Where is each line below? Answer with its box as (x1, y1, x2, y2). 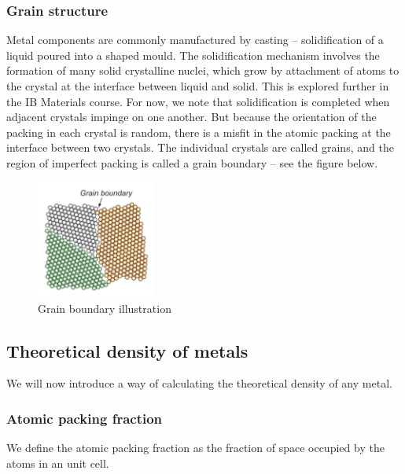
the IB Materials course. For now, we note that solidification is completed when (6, 93, 390, 109)
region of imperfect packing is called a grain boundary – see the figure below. (6, 154, 378, 171)
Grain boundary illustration (38, 299, 171, 316)
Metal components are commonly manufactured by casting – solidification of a (6, 31, 384, 48)
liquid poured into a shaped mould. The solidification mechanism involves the (6, 46, 380, 63)
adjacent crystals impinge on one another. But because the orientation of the (6, 108, 377, 125)
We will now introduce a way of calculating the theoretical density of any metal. (6, 375, 392, 391)
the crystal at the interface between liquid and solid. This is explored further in (6, 78, 389, 94)
